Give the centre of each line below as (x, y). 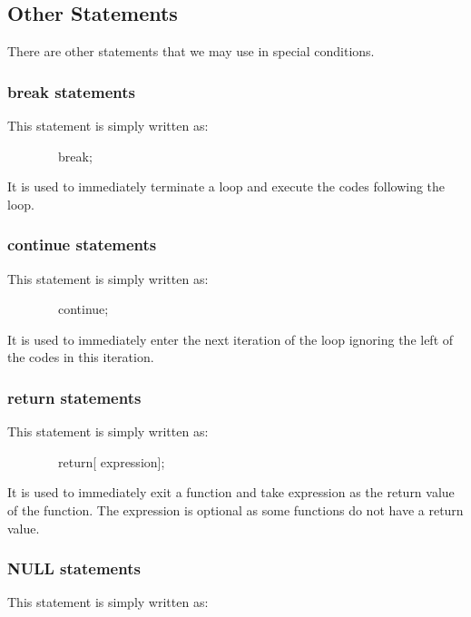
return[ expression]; (111, 461)
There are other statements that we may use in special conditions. (191, 51)
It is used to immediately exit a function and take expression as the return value (231, 492)
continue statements (82, 245)
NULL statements (74, 568)
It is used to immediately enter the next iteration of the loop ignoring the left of (231, 339)
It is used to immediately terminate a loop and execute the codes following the (226, 186)
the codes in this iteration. (81, 357)
